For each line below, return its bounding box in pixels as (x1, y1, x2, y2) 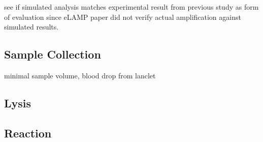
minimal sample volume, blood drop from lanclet (4, 70, 156, 80)
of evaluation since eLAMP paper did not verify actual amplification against (4, 11, 241, 22)
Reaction (4, 125, 52, 140)
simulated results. (4, 21, 59, 32)
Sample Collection (4, 46, 101, 62)
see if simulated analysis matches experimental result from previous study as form (4, 2, 259, 12)
